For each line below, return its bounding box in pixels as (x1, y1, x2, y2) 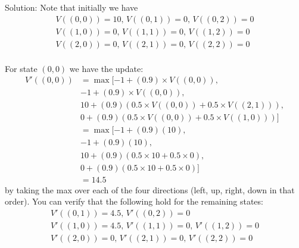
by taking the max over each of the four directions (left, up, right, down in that (5, 183, 295, 196)
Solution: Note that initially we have (5, 1, 138, 13)
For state (5, 62, 38, 74)
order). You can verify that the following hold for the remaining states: (5, 195, 263, 208)
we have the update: (69, 62, 144, 74)
